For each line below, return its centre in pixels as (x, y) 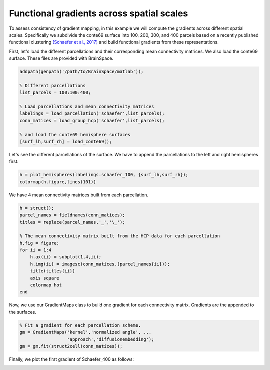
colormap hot (46, 285)
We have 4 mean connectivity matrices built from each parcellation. (79, 195)
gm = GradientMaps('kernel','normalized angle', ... (86, 332)
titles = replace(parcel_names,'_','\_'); (72, 222)
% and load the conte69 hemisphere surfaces (75, 134)
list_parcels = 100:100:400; (55, 92)
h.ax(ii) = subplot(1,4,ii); (66, 257)
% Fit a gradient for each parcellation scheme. (80, 325)
